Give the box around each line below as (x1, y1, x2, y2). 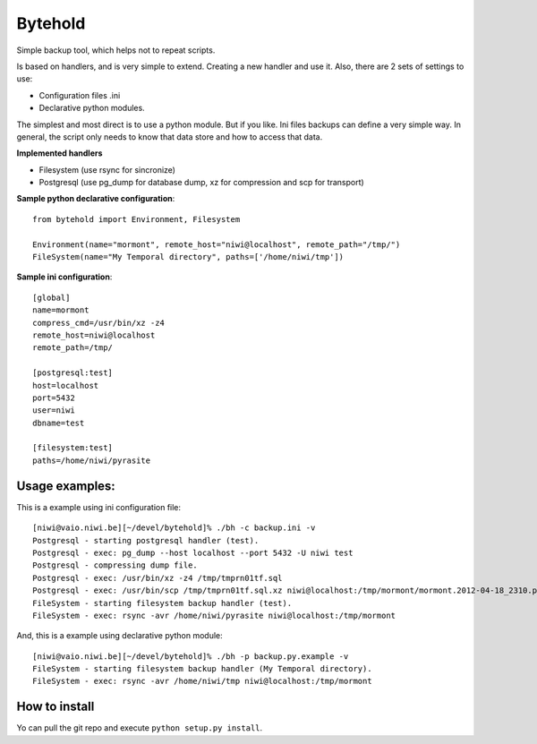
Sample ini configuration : (16, 271, 113, 282)
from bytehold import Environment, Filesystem (32, 214, 241, 224)
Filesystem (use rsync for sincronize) (38, 164, 176, 175)
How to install (16, 699, 95, 714)
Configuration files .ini (38, 90, 121, 100)
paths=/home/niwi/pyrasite (32, 455, 151, 466)
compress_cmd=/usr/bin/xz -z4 (32, 318, 166, 328)
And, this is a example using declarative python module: (16, 630, 223, 641)
